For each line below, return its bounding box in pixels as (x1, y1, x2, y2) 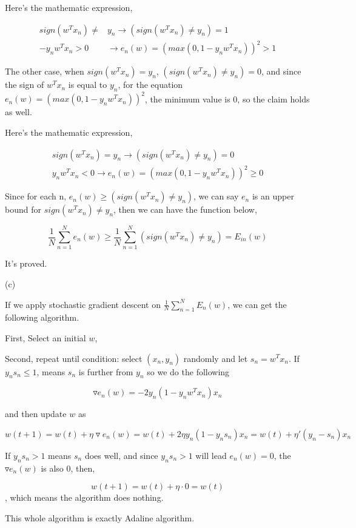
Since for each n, (5, 190, 67, 202)
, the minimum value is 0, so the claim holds (144, 92, 310, 105)
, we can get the (227, 298, 287, 310)
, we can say (193, 190, 239, 202)
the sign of (5, 78, 44, 91)
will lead (195, 449, 227, 461)
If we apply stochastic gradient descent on (5, 298, 161, 310)
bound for (5, 203, 41, 216)
